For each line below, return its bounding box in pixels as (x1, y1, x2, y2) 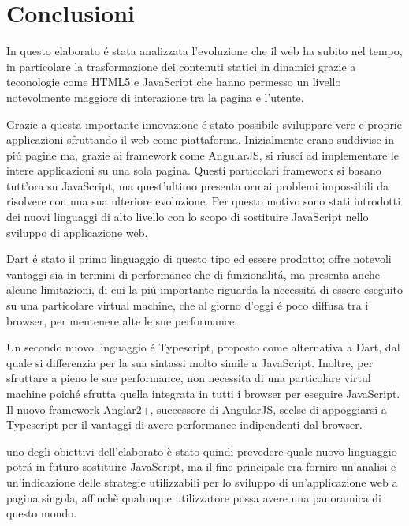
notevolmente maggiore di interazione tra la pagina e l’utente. (6, 88, 304, 105)
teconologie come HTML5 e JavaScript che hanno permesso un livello (6, 73, 341, 90)
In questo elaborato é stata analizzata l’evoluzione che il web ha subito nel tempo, (6, 43, 403, 59)
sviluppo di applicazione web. (6, 224, 148, 240)
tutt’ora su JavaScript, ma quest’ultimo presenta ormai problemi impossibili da (6, 177, 389, 193)
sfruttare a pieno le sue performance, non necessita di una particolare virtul (6, 370, 371, 386)
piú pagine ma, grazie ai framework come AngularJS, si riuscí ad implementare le (6, 146, 399, 163)
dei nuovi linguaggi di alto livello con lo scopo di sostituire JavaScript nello (6, 209, 369, 225)
